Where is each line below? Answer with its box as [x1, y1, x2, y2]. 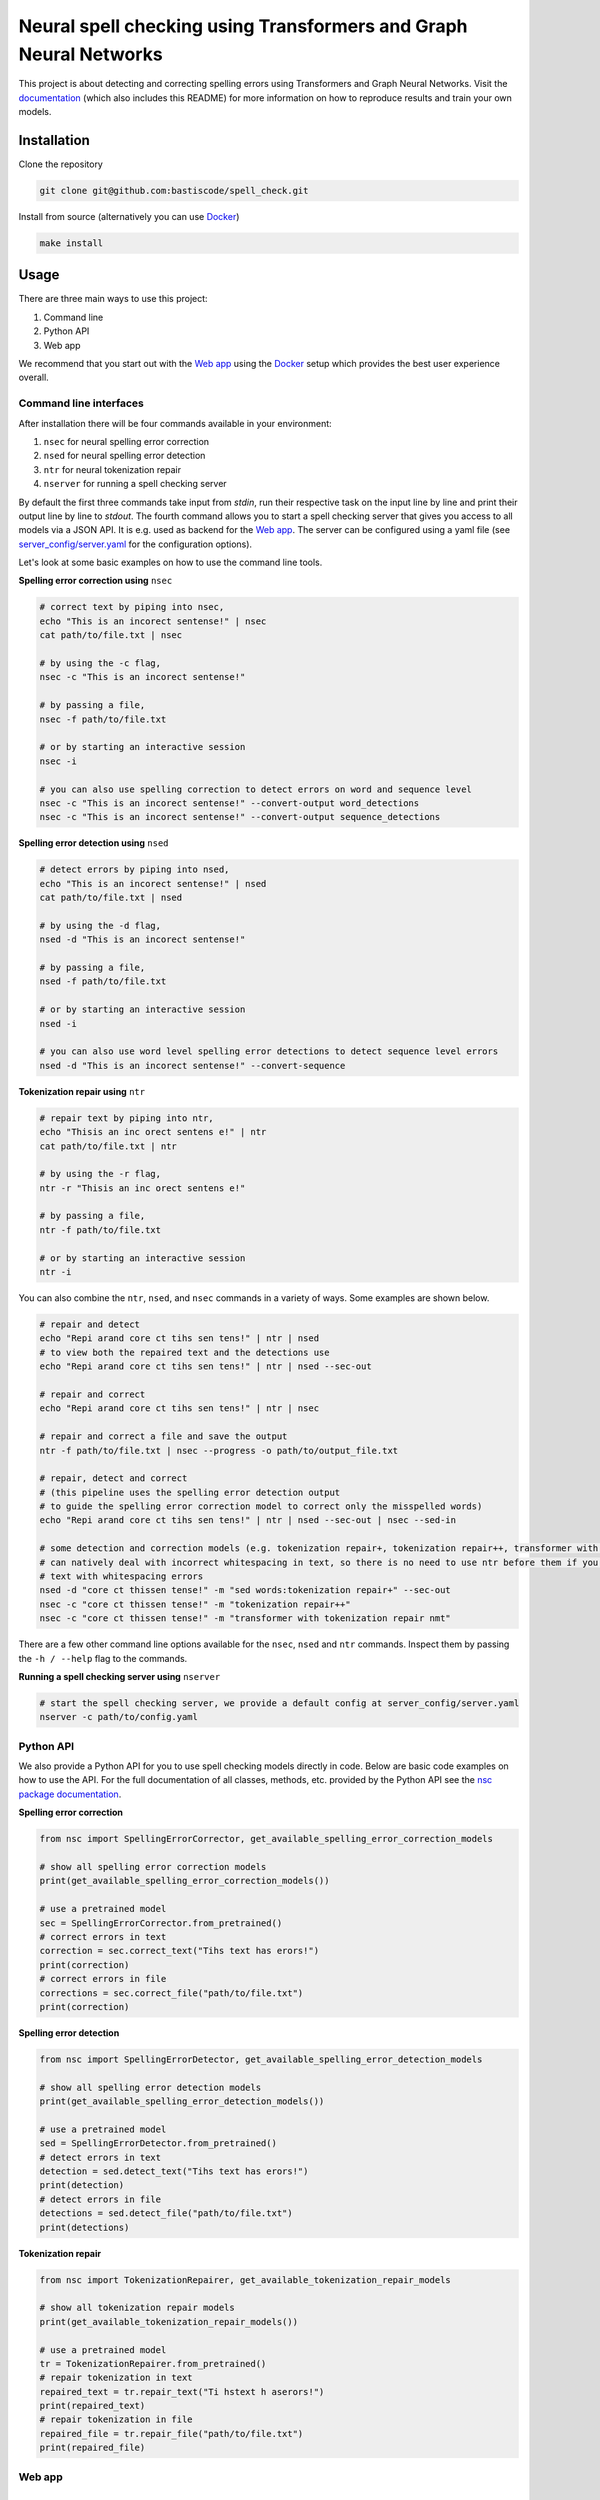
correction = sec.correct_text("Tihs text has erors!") [39, 1945, 320, 1957]
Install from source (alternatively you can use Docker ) [18, 211, 240, 222]
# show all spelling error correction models [39, 1861, 267, 1873]
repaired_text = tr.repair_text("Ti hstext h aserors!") [39, 2386, 325, 2397]
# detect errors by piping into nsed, [39, 864, 230, 875]
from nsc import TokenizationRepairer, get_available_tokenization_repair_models [39, 2274, 452, 2285]
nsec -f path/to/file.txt [39, 713, 167, 725]
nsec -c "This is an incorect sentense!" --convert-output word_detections [39, 797, 420, 809]
